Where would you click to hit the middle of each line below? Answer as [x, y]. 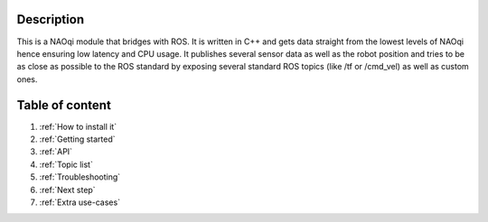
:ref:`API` [56, 152]
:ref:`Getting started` [78, 139]
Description [51, 19]
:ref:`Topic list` [66, 164]
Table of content [64, 105]
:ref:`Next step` [67, 190]
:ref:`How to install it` [78, 126]
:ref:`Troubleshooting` [80, 177]
